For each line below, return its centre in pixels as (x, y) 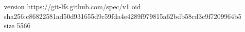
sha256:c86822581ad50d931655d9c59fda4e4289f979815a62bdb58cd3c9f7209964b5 (123, 16)
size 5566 (17, 25)
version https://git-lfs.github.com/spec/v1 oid (72, 6)
